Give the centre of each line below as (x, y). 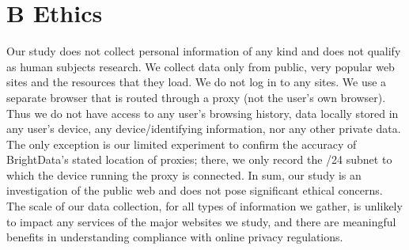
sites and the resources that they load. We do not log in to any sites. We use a (197, 82)
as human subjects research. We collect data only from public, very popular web (201, 66)
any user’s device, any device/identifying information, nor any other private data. (204, 129)
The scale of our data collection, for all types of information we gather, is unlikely (204, 206)
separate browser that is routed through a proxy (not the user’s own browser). (196, 97)
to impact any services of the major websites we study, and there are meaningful (201, 221)
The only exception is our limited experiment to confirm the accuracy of (182, 144)
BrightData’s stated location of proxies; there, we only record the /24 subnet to (199, 159)
